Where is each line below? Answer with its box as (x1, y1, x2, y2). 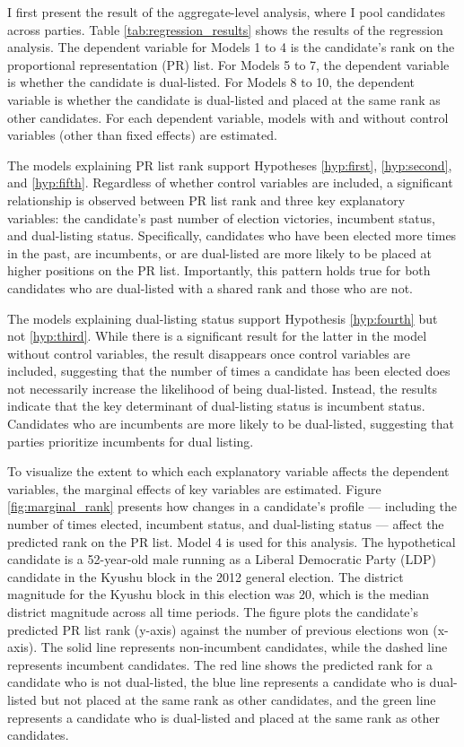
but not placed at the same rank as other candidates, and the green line (40, 690, 436, 708)
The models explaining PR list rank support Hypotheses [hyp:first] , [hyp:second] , (7, 155, 452, 174)
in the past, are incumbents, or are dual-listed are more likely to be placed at (7, 243, 432, 262)
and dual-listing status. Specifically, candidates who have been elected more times (7, 226, 457, 245)
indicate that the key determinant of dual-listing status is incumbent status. (7, 396, 425, 415)
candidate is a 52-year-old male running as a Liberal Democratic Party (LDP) (7, 550, 436, 569)
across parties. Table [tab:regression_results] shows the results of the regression (7, 20, 443, 39)
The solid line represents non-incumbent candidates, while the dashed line (40, 638, 448, 656)
